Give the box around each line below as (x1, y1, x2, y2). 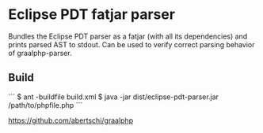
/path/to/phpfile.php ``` (8, 100, 83, 109)
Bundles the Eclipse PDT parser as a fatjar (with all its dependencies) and (8, 31, 248, 41)
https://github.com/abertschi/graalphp (8, 116, 133, 125)
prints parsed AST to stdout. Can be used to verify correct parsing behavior (8, 39, 255, 49)
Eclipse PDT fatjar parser (8, 6, 176, 24)
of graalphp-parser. (8, 48, 73, 57)
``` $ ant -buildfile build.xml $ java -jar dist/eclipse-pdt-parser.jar (8, 92, 219, 102)
